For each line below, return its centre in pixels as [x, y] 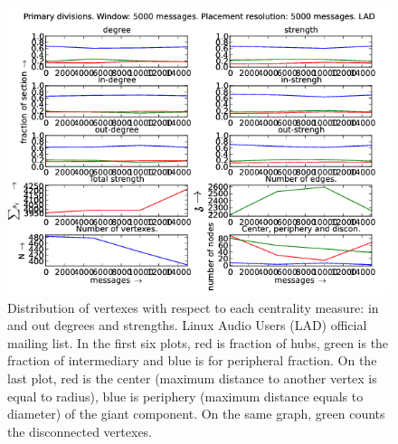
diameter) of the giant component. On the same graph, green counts [196, 414]
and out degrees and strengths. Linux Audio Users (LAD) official [187, 325]
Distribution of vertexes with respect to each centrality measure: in [193, 307]
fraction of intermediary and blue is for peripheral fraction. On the [192, 360]
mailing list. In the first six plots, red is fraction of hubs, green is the [198, 342]
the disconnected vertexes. [80, 431]
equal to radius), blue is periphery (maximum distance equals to [185, 396]
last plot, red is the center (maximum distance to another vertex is [192, 378]
